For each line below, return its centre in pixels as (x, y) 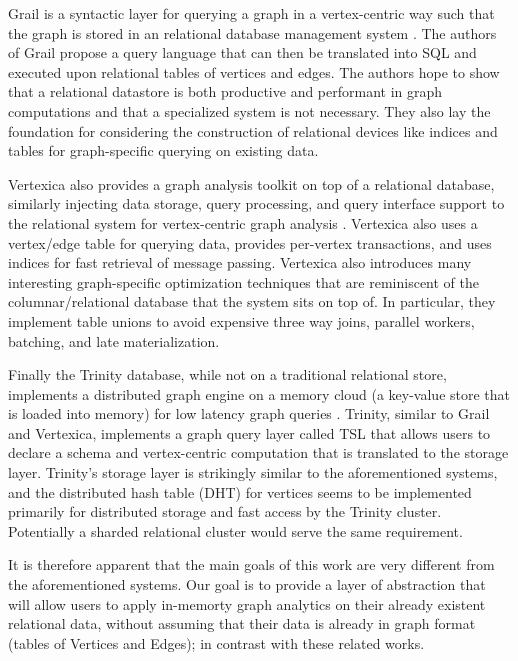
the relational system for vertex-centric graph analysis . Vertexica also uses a (243, 222)
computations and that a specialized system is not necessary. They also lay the (249, 110)
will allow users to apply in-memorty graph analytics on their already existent (247, 603)
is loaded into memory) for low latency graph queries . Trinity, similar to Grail (249, 413)
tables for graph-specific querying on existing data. (163, 150)
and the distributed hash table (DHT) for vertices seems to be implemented (240, 491)
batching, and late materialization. (114, 340)
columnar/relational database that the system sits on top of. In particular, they (252, 301)
